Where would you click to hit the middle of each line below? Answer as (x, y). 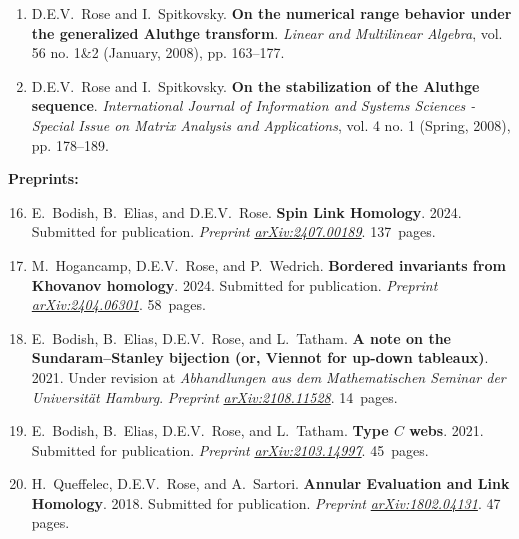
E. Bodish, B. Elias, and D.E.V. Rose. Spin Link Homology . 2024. (246, 211)
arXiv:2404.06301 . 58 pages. (118, 304)
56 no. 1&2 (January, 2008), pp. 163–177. (158, 52)
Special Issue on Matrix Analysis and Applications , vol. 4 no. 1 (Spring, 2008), (271, 124)
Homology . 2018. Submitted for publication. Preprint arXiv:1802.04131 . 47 (266, 502)
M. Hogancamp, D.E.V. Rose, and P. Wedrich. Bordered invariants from (268, 264)
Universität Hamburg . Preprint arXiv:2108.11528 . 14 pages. (214, 396)
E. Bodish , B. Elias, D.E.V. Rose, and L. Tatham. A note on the (241, 337)
